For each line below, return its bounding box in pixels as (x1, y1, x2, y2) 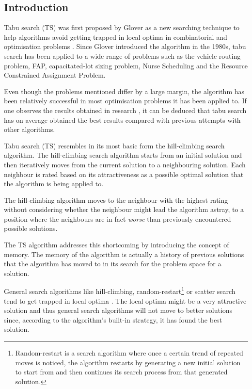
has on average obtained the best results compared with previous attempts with (4, 114, 241, 125)
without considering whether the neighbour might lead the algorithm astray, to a (4, 204, 244, 214)
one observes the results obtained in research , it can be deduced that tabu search (4, 105, 247, 115)
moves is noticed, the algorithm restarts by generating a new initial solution (15, 357, 241, 367)
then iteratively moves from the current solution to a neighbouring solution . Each (4, 159, 246, 169)
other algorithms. (4, 124, 55, 134)
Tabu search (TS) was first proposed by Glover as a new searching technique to (4, 22, 240, 32)
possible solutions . (4, 223, 58, 233)
